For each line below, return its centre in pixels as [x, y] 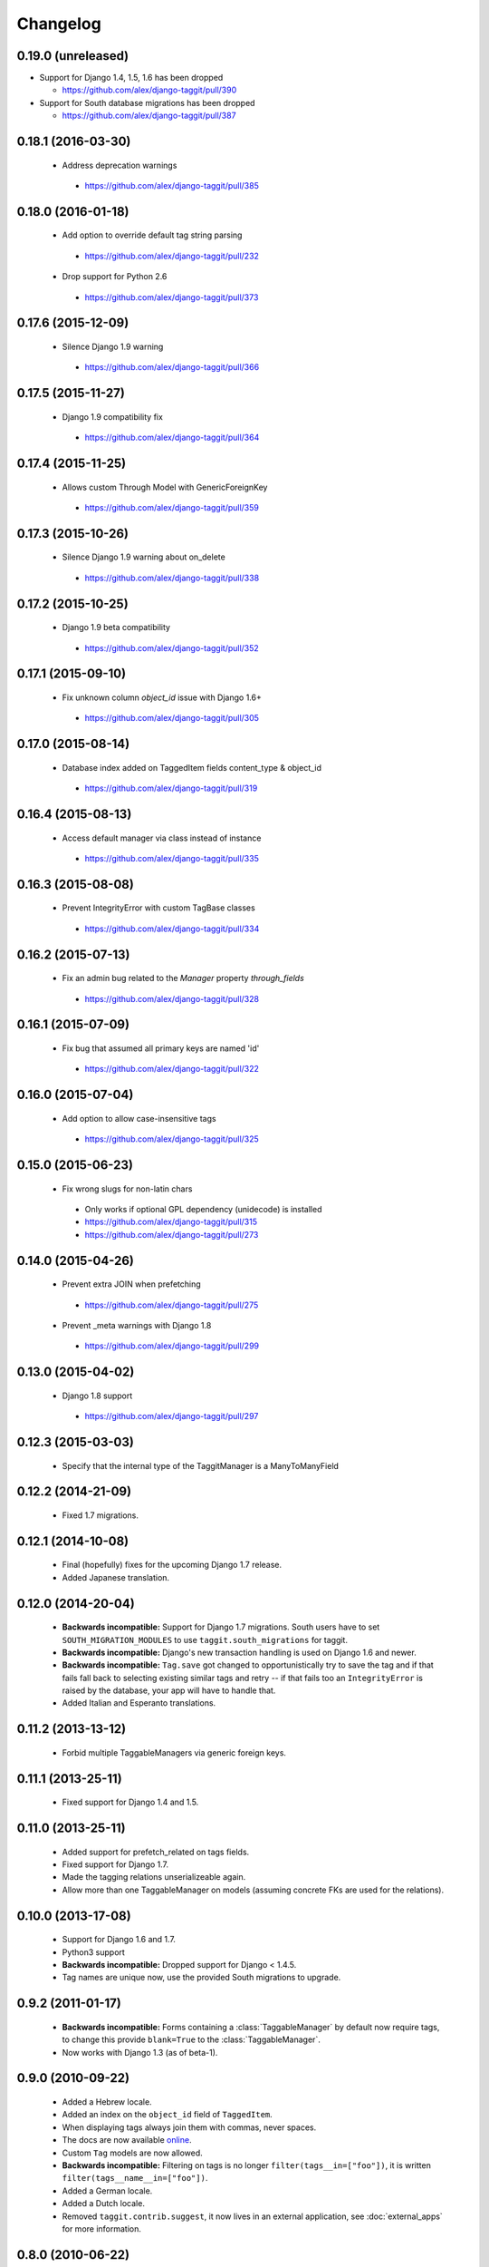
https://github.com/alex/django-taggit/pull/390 [149, 90]
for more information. [102, 2228]
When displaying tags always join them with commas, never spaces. [189, 2127]
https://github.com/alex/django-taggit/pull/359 [172, 507]
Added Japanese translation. [116, 1577]
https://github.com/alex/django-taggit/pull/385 [172, 186]
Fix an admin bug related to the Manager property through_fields [183, 978]
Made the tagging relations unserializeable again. [154, 1877]
